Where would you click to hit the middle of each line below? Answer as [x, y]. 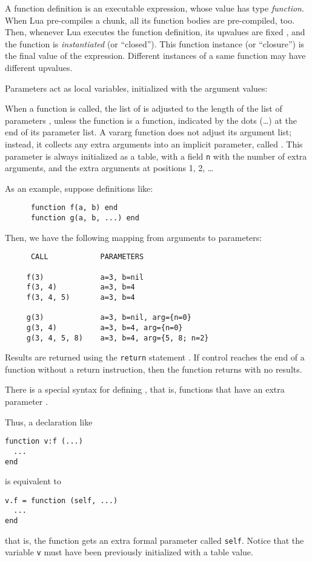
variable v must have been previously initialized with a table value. [129, 552]
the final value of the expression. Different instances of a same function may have [155, 56]
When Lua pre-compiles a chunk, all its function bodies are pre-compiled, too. [150, 20]
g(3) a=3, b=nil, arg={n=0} [109, 318]
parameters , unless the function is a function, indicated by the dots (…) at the [151, 120]
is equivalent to [33, 481]
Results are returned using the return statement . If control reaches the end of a [155, 357]
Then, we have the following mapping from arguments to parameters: [134, 237]
